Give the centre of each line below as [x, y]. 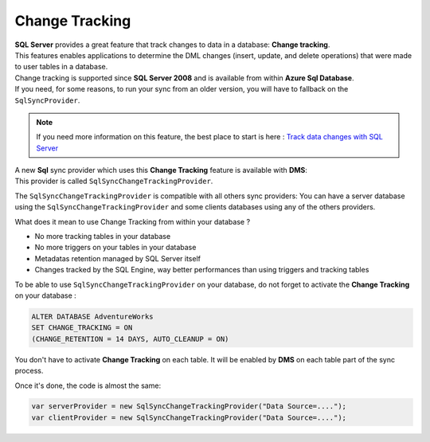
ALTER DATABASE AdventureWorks [93, 316]
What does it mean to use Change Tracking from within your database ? [133, 221]
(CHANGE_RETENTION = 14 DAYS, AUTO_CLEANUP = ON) [130, 339]
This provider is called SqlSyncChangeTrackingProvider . [114, 181]
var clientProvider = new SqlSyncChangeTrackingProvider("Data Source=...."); [189, 417]
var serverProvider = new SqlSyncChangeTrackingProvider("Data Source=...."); [189, 407]
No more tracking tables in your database [103, 237]
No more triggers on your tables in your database [115, 248]
